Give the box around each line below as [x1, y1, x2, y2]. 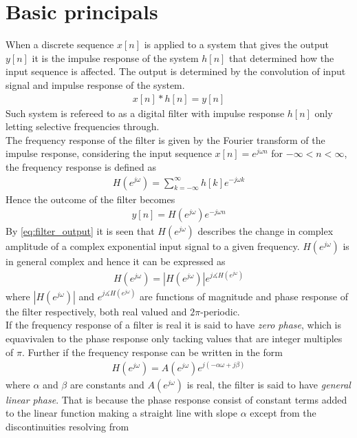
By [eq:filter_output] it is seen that [6, 224, 155, 238]
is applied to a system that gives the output [144, 37, 329, 52]
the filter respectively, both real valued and [6, 304, 187, 318]
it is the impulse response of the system [32, 50, 199, 65]
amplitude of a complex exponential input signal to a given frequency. [6, 239, 300, 253]
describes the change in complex [197, 224, 334, 238]
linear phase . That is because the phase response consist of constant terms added [6, 392, 347, 406]
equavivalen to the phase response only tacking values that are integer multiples [6, 331, 343, 345]
